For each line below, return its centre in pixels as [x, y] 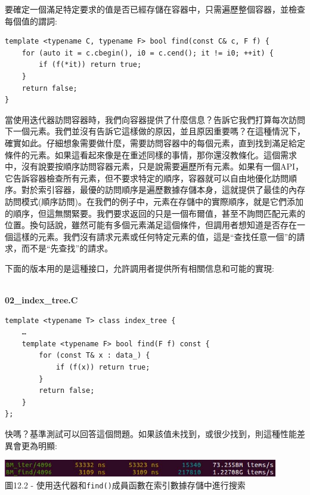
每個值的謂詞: [31, 21]
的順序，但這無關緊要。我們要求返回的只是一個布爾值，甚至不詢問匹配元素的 [155, 213]
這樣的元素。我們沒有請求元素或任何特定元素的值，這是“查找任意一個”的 [155, 236]
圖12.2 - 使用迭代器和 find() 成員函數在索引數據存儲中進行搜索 [125, 485]
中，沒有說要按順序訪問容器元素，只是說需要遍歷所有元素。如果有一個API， [154, 166]
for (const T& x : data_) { [94, 356]
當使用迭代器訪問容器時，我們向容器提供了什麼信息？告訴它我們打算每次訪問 [155, 119]
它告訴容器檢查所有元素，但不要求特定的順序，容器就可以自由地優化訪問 [147, 178]
